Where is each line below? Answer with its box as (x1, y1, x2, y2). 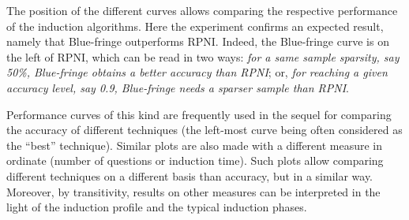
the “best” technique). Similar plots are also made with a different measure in (6, 136, 383, 153)
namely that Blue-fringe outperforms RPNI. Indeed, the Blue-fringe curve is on (6, 33, 389, 50)
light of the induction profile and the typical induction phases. (6, 199, 307, 215)
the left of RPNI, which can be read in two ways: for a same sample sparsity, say (6, 48, 400, 65)
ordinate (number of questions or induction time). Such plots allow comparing (6, 152, 384, 169)
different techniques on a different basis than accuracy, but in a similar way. (6, 167, 373, 184)
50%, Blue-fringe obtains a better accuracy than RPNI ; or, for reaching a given (6, 64, 388, 80)
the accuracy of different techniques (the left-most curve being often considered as (6, 121, 403, 138)
